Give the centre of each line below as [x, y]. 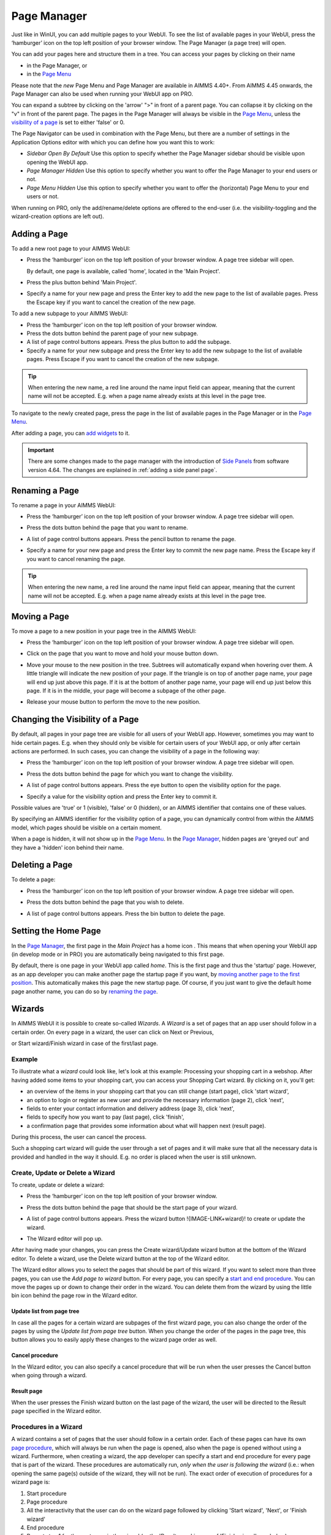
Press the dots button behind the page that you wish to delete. [105, 902]
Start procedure [47, 1493]
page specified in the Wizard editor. [56, 1411]
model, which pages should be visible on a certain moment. [86, 827]
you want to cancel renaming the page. [76, 559]
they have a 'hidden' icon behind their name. [67, 847]
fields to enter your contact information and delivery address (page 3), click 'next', [131, 1108]
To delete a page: [33, 880]
